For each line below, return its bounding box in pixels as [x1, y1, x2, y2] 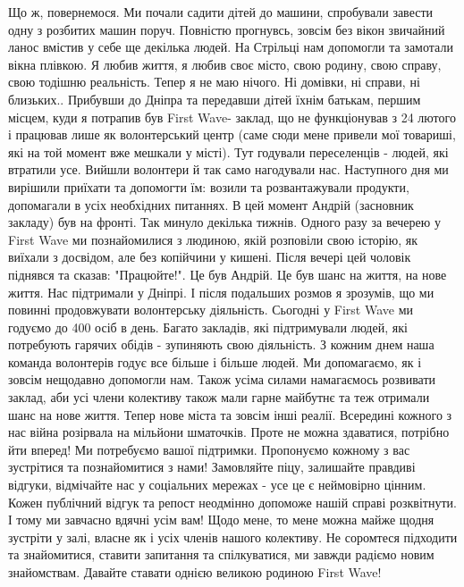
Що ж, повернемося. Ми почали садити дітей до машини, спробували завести [8, 3, 434, 21]
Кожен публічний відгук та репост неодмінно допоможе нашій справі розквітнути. [8, 492, 457, 511]
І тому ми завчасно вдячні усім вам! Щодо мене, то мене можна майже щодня [8, 510, 434, 529]
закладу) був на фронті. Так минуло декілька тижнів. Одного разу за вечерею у [8, 213, 441, 231]
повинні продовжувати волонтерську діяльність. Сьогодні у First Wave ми [8, 300, 414, 319]
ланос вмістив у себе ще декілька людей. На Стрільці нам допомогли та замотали [8, 38, 453, 56]
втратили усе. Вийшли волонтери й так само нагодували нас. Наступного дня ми [8, 160, 449, 179]
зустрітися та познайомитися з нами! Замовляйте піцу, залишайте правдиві [8, 457, 416, 476]
